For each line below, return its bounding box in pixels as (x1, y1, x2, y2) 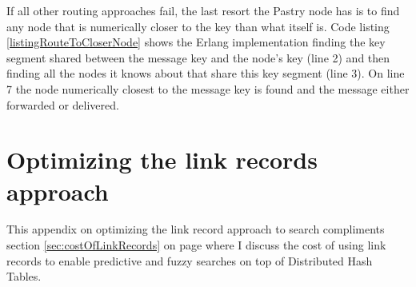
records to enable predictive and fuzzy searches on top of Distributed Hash (6, 252, 373, 269)
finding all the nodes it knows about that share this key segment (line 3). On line (6, 65, 405, 82)
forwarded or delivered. (6, 96, 119, 113)
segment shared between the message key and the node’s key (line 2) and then (6, 49, 390, 66)
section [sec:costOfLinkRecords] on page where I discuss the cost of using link (6, 237, 386, 253)
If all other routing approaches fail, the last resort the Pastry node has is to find (6, 2, 400, 18)
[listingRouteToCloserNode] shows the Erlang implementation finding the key (6, 34, 386, 50)
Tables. (6, 268, 42, 285)
